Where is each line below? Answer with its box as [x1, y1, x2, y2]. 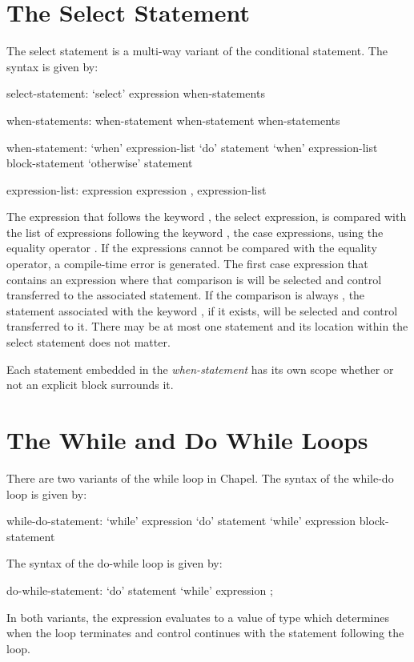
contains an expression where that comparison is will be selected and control [6, 271, 382, 287]
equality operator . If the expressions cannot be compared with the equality [6, 239, 377, 256]
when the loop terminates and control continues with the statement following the [6, 624, 404, 641]
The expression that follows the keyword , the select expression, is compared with [6, 208, 407, 225]
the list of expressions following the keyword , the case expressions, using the [6, 223, 384, 240]
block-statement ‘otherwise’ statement [6, 154, 193, 171]
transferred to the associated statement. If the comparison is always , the [6, 287, 365, 303]
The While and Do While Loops [6, 423, 368, 455]
